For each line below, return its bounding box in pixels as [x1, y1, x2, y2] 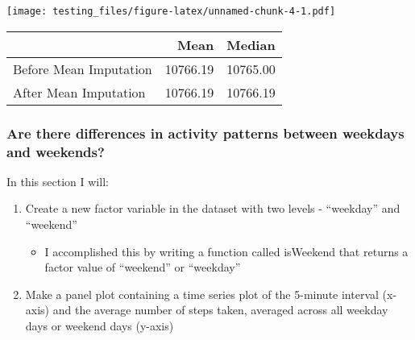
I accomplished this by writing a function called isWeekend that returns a [44, 243, 409, 259]
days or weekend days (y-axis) [25, 317, 174, 334]
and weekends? [6, 141, 105, 161]
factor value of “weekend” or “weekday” [44, 259, 241, 276]
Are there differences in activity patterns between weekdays [6, 122, 405, 143]
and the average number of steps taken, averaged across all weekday [52, 301, 388, 318]
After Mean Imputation [13, 82, 146, 102]
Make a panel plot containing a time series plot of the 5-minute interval [25, 285, 379, 302]
